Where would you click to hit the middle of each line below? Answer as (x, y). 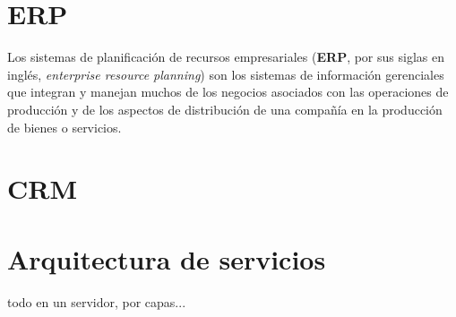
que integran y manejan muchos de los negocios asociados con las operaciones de (228, 92)
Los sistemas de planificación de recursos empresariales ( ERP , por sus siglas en (226, 57)
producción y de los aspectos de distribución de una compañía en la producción (225, 109)
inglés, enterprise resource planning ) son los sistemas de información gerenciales (226, 74)
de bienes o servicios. (65, 127)
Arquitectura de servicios (167, 258)
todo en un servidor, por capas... (97, 301)
